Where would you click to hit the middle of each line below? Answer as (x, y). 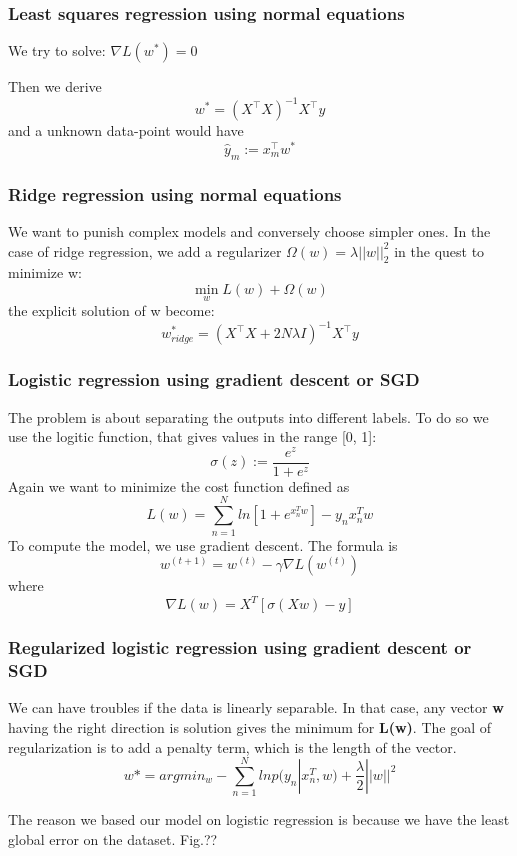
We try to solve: (57, 50)
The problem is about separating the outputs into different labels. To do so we (248, 416)
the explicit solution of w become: (111, 310)
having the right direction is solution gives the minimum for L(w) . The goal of (249, 726)
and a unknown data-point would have (126, 130)
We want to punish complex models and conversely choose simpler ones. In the (249, 231)
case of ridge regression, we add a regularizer (145, 250)
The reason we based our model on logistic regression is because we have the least (259, 819)
